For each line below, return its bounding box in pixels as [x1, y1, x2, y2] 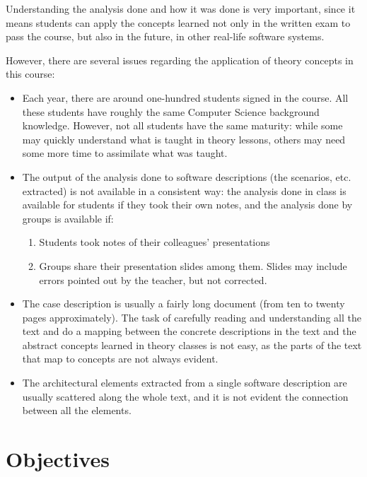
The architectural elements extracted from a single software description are [22, 375, 347, 390]
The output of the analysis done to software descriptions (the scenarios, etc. [22, 169, 351, 184]
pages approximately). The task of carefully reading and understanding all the [22, 310, 361, 324]
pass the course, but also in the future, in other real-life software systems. [6, 29, 325, 44]
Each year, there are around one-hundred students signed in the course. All [22, 90, 349, 105]
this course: [6, 66, 55, 81]
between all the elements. [22, 403, 132, 418]
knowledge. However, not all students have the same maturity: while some [22, 118, 343, 133]
